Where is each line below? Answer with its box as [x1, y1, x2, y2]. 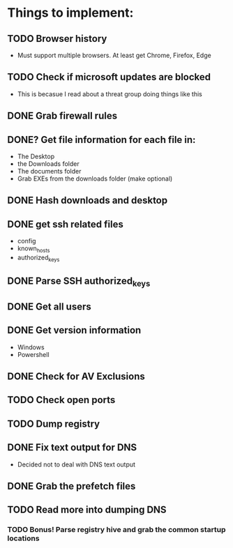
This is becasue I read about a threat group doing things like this [17, 89, 202, 98]
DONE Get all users [7, 300, 92, 312]
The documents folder [17, 167, 82, 176]
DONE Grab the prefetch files [7, 480, 136, 492]
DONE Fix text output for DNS [7, 441, 137, 454]
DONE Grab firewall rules [7, 110, 117, 122]
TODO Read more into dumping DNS [7, 504, 167, 516]
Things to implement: [7, 5, 134, 21]
